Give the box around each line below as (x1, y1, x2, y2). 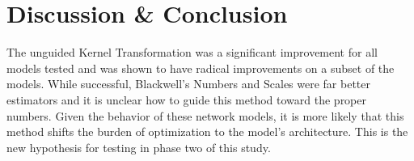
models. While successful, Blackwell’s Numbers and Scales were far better (6, 75, 371, 92)
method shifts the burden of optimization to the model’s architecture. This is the (6, 123, 408, 140)
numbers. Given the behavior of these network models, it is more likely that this (6, 107, 404, 124)
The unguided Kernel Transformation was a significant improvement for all (6, 44, 378, 61)
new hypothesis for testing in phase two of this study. (6, 138, 271, 155)
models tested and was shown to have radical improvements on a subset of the (6, 59, 395, 76)
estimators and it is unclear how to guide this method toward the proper (6, 91, 367, 108)
